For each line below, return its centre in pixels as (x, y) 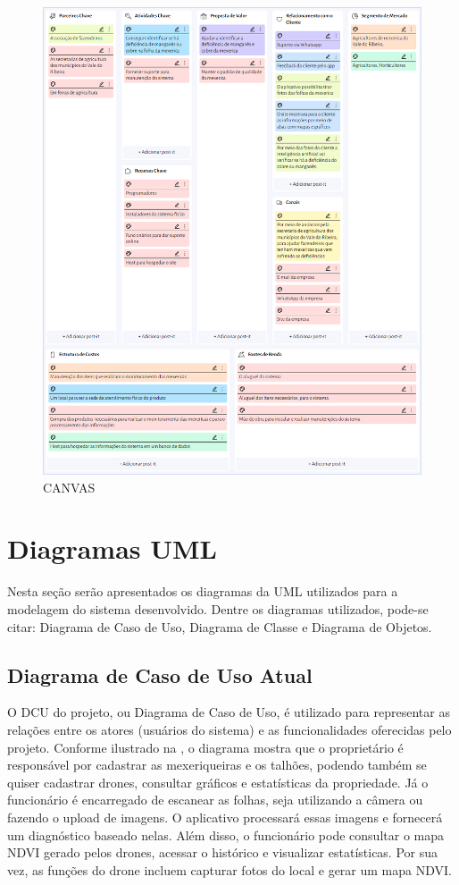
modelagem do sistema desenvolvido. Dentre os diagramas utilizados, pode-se (218, 609)
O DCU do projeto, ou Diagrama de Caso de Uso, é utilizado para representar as (229, 712)
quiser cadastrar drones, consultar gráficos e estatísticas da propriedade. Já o (218, 782)
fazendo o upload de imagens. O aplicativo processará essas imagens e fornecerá (225, 817)
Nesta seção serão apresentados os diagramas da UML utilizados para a (203, 591)
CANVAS (69, 487)
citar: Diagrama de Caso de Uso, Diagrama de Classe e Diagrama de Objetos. (220, 626)
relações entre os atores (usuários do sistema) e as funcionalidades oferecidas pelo (229, 729)
